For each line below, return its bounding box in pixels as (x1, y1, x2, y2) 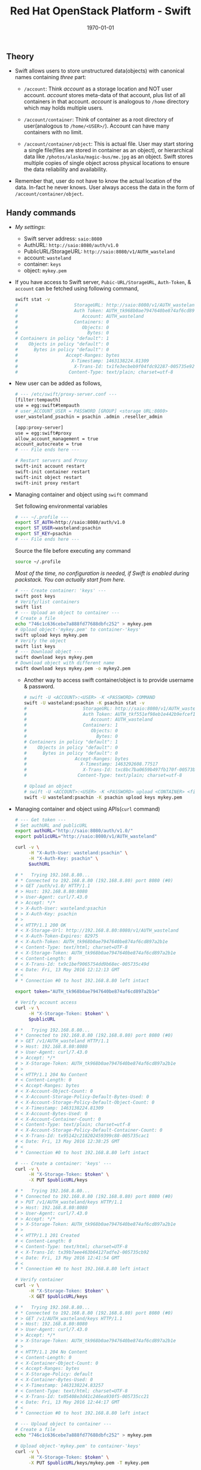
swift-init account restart (14, 463, 85, 469)
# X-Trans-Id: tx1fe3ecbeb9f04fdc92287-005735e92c (14, 363, 197, 369)
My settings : (14, 224, 46, 231)
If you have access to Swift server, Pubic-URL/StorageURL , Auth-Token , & (14, 279, 191, 286)
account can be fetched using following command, (14, 285, 139, 292)
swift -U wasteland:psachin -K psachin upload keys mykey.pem (23, 794, 182, 800)
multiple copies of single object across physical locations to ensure (23, 159, 190, 167)
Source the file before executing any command (14, 547, 131, 554)
